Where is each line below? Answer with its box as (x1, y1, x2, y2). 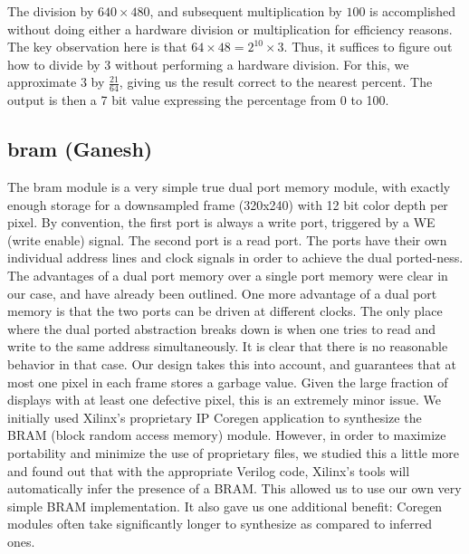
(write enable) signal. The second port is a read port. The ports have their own (7, 230, 447, 249)
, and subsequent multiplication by (149, 2, 342, 20)
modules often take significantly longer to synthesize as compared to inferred (7, 514, 433, 533)
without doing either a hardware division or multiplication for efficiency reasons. (7, 19, 453, 38)
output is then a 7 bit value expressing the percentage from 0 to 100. (7, 91, 389, 110)
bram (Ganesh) (7, 135, 153, 163)
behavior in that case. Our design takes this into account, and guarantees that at (7, 354, 456, 373)
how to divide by (7, 54, 100, 73)
